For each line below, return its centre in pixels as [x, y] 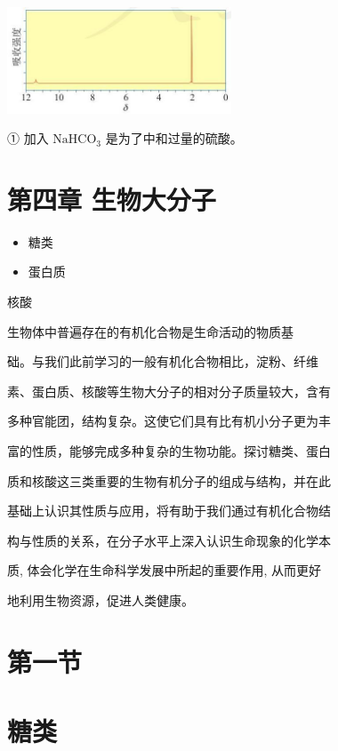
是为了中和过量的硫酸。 [174, 138]
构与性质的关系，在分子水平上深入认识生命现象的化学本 [169, 540]
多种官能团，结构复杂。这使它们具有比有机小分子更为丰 [169, 421]
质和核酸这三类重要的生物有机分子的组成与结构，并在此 [169, 480]
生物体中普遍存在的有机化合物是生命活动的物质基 [150, 331]
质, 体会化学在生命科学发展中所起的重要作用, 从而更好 [165, 570]
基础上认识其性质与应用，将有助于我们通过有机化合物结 [169, 511]
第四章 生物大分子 [112, 199]
